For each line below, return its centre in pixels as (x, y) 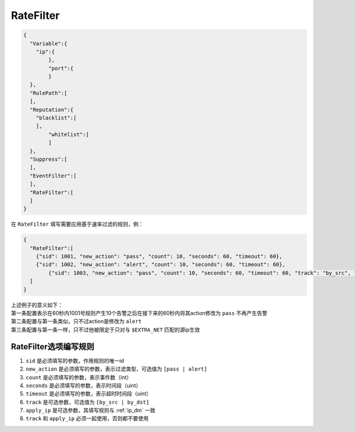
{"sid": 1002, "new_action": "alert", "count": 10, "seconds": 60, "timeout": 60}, (161, 265)
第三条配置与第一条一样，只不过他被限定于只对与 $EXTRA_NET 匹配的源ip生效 (106, 329)
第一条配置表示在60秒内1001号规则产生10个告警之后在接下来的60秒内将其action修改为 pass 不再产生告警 (139, 313)
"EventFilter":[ (53, 176)
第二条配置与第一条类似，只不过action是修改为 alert (76, 321)
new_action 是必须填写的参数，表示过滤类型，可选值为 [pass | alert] (117, 369)
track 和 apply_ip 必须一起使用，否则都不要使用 (87, 418)
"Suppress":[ (49, 159)
